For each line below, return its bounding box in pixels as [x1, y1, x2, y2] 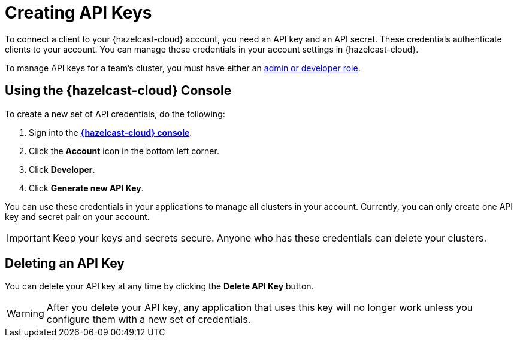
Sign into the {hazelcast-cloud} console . [29, 127, 192, 138]
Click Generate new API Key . [29, 182, 144, 193]
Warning [7, 307, 44, 320]
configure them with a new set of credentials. [46, 313, 251, 326]
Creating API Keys [5, 2, 152, 23]
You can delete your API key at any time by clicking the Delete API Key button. [5, 281, 314, 292]
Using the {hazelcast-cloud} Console [5, 83, 232, 99]
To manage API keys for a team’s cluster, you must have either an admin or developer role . [5, 62, 361, 73]
